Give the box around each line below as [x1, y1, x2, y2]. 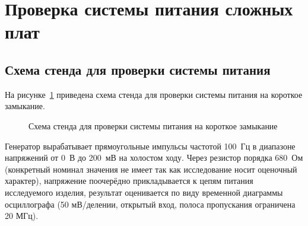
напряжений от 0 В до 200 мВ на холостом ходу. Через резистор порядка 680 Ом [5, 151, 303, 164]
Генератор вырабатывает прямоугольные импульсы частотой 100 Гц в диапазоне [5, 139, 296, 152]
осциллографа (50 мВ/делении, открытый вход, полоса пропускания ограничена [5, 198, 296, 210]
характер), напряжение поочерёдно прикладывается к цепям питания [5, 174, 253, 187]
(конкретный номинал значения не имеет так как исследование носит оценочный [5, 163, 297, 175]
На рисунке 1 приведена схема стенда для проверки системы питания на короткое [5, 88, 303, 100]
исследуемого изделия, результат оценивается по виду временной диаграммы [5, 186, 283, 198]
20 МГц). [5, 209, 39, 222]
